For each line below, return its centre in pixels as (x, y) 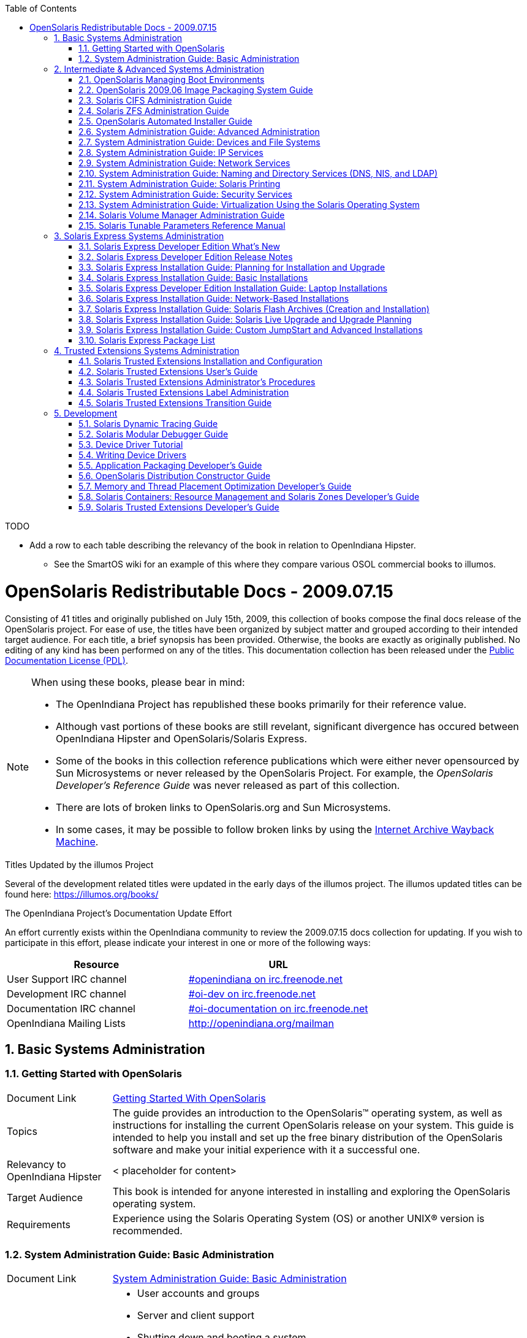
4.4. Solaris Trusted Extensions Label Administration (184, 392)
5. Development (86, 413)
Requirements (39, 1224)
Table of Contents (41, 8)
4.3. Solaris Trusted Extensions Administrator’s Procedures (197, 382)
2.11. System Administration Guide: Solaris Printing (180, 184)
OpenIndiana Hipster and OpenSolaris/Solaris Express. (182, 738)
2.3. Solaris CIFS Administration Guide (155, 100)
